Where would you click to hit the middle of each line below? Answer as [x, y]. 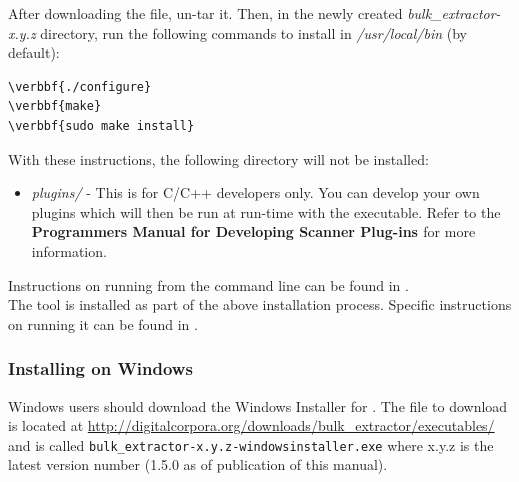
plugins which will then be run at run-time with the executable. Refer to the [266, 211]
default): [34, 52]
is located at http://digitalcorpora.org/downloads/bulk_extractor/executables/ [251, 425]
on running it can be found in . [103, 323]
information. [69, 250]
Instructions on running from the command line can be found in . [208, 284]
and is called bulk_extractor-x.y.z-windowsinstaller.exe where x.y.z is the [251, 444]
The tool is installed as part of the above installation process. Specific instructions [260, 304]
